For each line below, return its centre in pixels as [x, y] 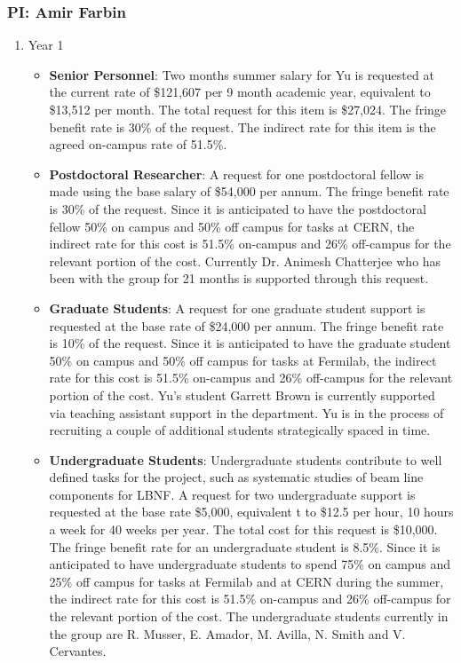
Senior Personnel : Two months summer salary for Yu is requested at [242, 74]
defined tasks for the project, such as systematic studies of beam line [236, 477]
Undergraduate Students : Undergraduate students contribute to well [246, 459]
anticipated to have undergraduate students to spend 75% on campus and [250, 564]
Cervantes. [78, 651]
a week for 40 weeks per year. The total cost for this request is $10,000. [243, 529]
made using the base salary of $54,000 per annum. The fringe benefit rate [249, 191]
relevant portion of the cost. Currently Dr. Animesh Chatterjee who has [245, 260]
